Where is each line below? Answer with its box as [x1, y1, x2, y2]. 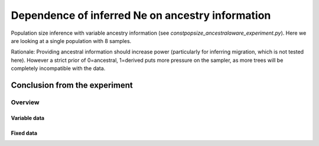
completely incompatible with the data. [11, 65, 106, 72]
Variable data [11, 114, 44, 121]
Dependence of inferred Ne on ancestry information [11, 9, 271, 22]
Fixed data [11, 130, 38, 137]
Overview [11, 98, 40, 106]
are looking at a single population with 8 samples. [11, 37, 132, 44]
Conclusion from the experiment [11, 80, 133, 90]
